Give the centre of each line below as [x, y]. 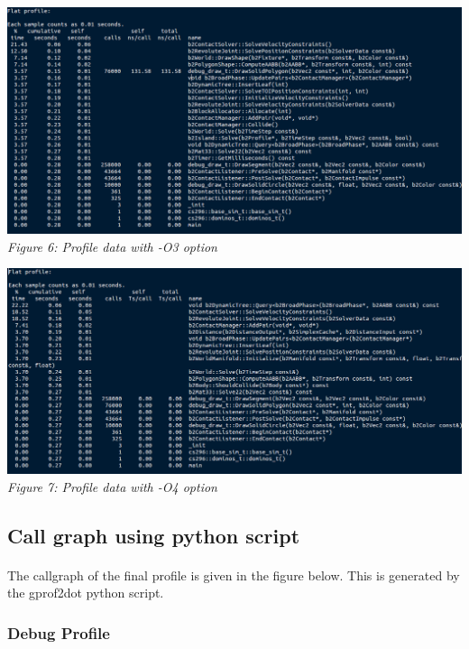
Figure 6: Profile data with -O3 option [112, 246]
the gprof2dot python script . [86, 593]
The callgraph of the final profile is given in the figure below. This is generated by [234, 575]
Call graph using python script [154, 535]
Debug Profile [59, 632]
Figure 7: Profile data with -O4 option [112, 486]
